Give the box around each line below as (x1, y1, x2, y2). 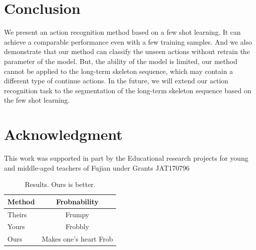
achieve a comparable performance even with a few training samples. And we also (4, 36, 252, 47)
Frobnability (56, 196, 99, 206)
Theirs (7, 209, 27, 219)
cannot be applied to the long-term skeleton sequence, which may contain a (4, 65, 233, 76)
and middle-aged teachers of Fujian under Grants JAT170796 (4, 162, 190, 173)
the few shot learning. (4, 95, 70, 105)
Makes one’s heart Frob (42, 234, 113, 244)
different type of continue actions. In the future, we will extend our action (4, 75, 229, 86)
